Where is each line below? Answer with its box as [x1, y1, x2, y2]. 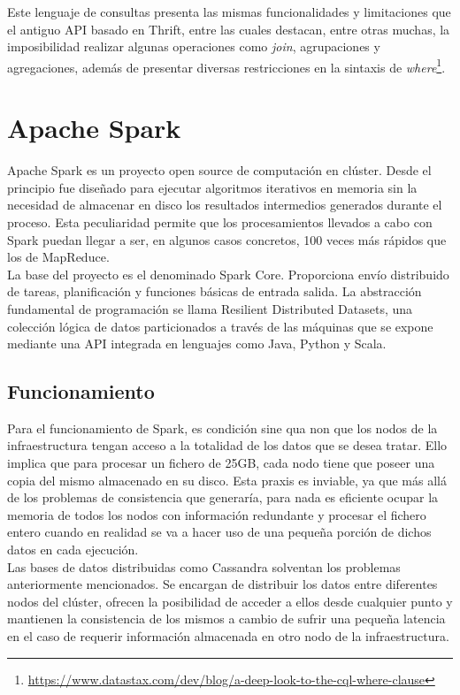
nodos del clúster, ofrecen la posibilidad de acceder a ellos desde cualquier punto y [7, 592, 453, 610]
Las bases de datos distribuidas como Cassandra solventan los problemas [7, 557, 401, 576]
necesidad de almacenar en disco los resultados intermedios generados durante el [7, 195, 442, 214]
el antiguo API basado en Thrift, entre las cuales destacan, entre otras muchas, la [7, 19, 450, 38]
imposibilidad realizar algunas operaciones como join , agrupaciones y [7, 37, 380, 56]
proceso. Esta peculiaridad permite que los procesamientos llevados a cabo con [7, 212, 433, 231]
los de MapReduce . [7, 248, 110, 266]
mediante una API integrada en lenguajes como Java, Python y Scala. [7, 334, 387, 353]
